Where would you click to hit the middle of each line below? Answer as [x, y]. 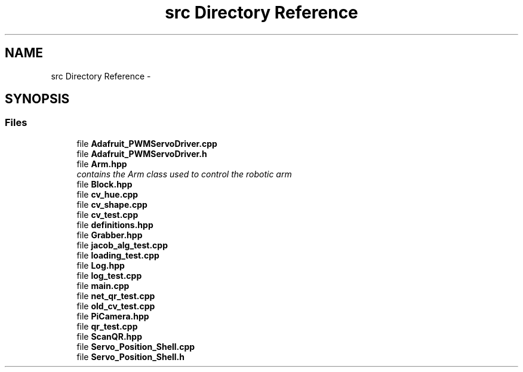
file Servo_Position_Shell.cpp [136, 346]
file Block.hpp [104, 184]
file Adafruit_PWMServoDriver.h [142, 153]
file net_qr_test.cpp [116, 296]
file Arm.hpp [102, 164]
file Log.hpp [101, 265]
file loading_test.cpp [118, 255]
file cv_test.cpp [107, 214]
